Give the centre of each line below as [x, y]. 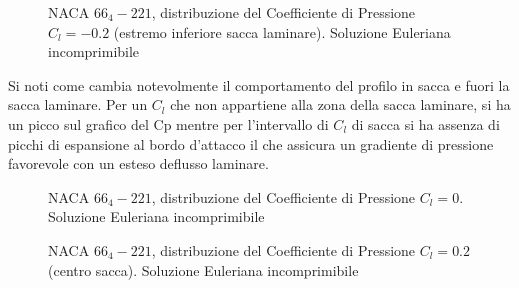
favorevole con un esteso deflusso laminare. [138, 163]
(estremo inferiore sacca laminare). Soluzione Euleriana [282, 31]
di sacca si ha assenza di [425, 123]
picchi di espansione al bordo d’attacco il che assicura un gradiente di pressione [251, 143]
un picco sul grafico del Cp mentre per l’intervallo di [168, 123]
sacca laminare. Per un [78, 104]
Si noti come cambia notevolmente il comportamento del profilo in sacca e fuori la [259, 84]
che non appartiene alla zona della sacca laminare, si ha [340, 104]
